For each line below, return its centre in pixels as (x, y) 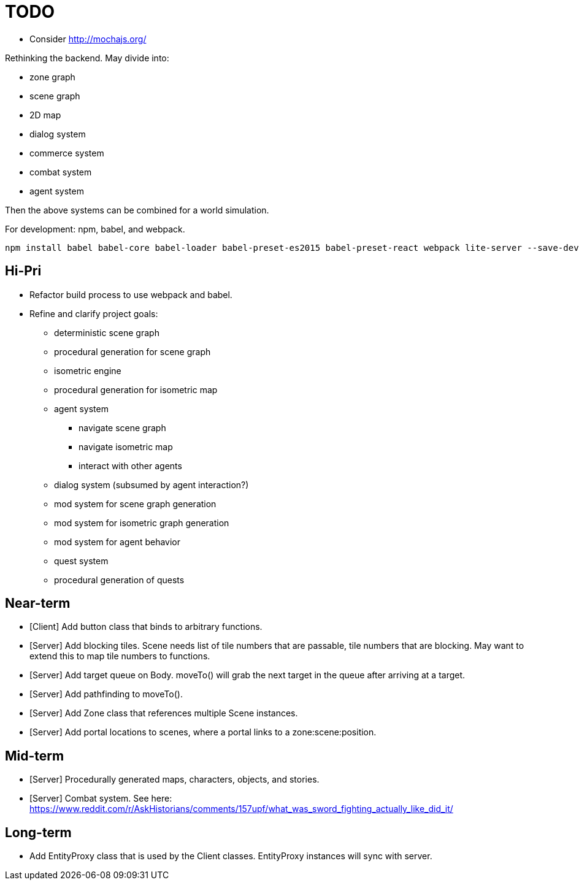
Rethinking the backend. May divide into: (87, 58)
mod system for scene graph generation (135, 504)
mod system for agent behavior (117, 542)
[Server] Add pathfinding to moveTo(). (106, 694)
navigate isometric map (126, 446)
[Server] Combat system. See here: (101, 799)
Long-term (38, 832)
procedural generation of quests (119, 580)
